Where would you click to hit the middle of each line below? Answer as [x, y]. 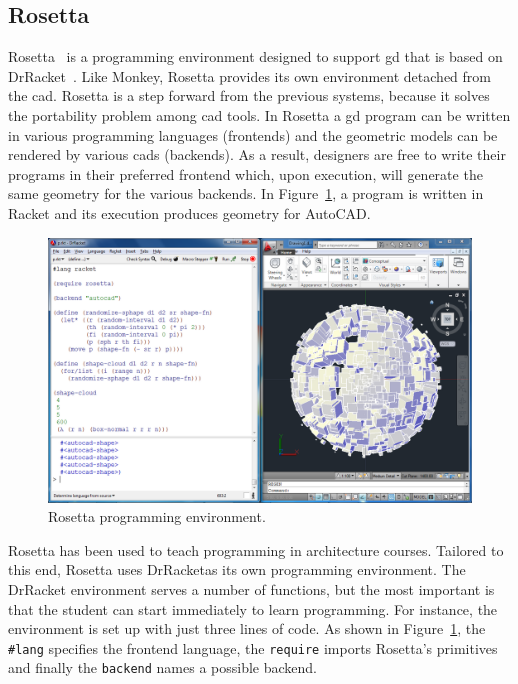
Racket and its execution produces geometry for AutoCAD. [189, 212]
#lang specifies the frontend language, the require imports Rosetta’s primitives [253, 647]
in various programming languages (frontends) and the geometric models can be [253, 134]
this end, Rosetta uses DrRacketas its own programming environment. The [237, 569]
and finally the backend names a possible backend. [162, 667]
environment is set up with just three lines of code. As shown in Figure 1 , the [247, 628]
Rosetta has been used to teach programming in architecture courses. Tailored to [256, 549]
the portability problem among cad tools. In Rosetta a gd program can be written [259, 114]
